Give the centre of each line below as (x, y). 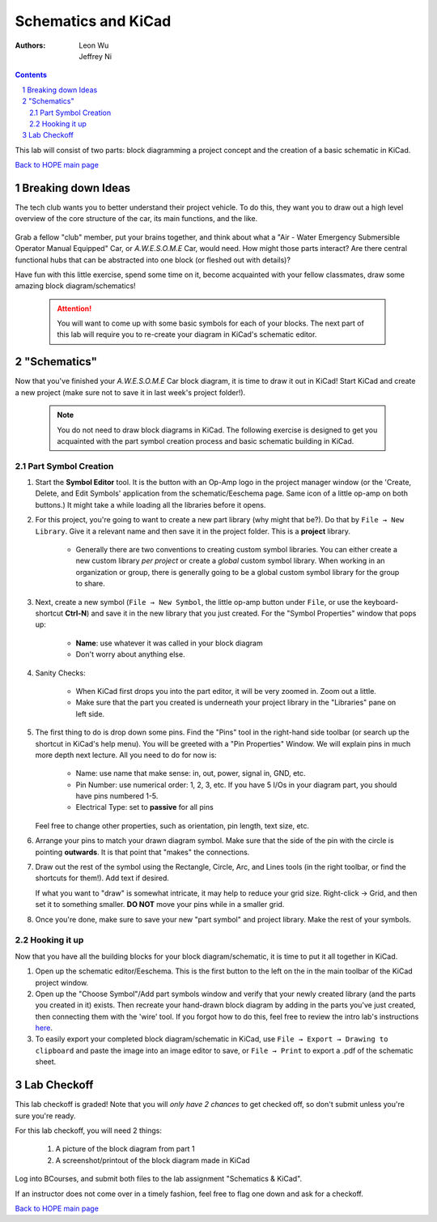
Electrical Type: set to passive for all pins (144, 807)
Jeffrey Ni (95, 56)
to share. (90, 584)
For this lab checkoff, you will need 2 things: (88, 1130)
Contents (31, 75)
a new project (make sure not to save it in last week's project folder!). (130, 392)
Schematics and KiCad (93, 21)
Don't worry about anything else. (130, 654)
